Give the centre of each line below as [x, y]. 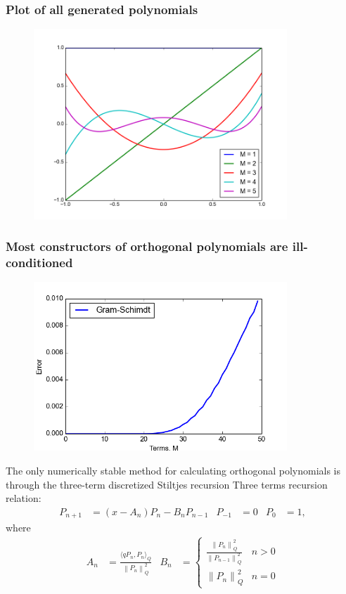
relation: [24, 498]
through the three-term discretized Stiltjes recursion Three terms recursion [167, 484]
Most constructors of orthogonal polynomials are [147, 246]
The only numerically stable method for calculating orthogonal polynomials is [173, 471]
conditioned [39, 262]
